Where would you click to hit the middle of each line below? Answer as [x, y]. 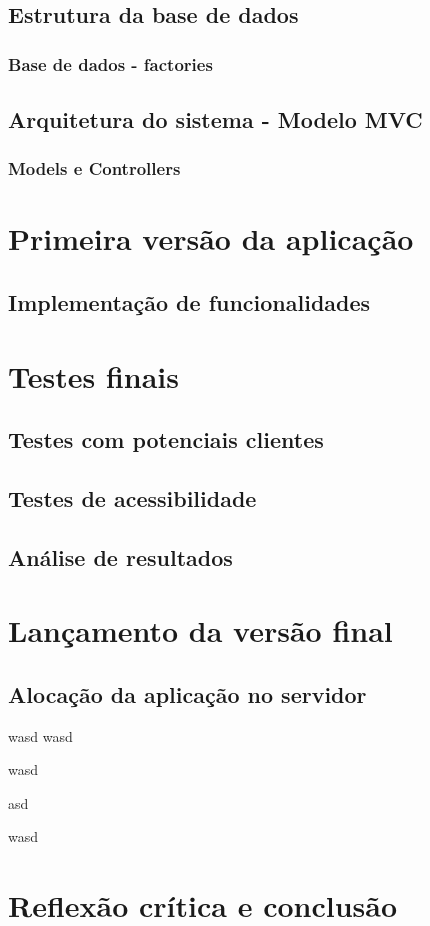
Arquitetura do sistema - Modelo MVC [215, 119]
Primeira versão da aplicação [211, 238]
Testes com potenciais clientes [166, 439]
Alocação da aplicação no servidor [187, 693]
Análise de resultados [120, 556]
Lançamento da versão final [200, 630]
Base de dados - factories [110, 63]
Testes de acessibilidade [132, 497]
